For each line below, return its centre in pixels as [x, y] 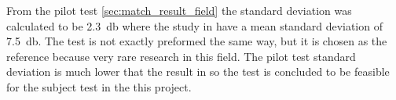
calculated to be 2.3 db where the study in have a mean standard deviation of [194, 25]
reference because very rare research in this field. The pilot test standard [181, 56]
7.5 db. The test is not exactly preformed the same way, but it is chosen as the [197, 41]
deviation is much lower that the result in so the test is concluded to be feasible [198, 71]
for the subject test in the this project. [99, 86]
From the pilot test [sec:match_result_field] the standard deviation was [179, 10]
